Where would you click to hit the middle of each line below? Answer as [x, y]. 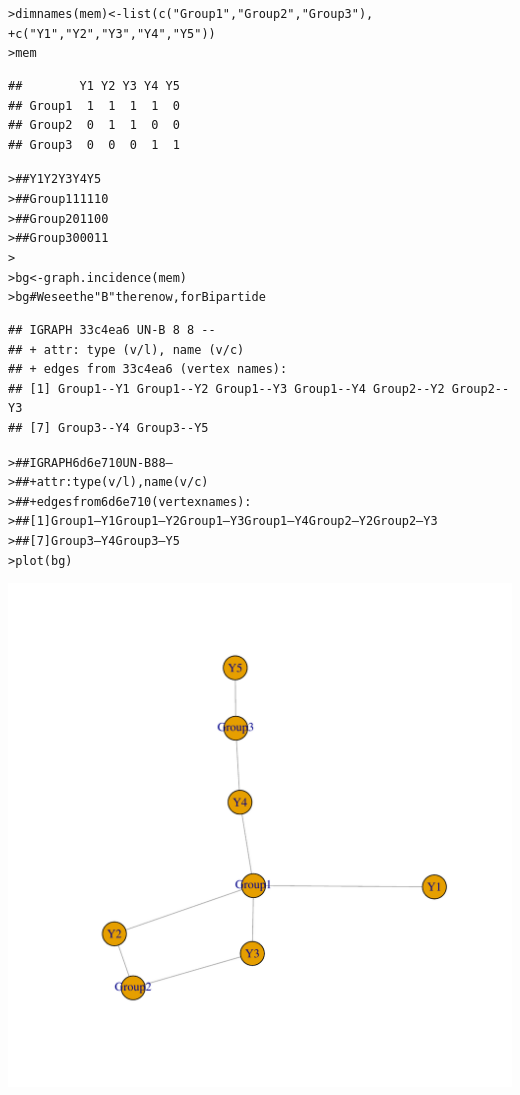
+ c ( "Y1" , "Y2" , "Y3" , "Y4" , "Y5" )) [112, 33]
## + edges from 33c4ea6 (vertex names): [148, 369]
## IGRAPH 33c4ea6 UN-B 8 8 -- [112, 329]
